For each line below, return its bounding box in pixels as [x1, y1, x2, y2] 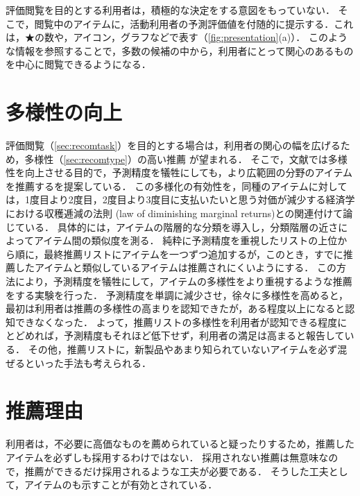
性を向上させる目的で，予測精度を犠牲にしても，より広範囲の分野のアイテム [6, 165, 353, 180]
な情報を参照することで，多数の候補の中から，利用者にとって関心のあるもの [6, 43, 354, 58]
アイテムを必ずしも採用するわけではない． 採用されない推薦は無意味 [6, 450, 319, 464]
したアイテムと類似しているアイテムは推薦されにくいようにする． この [15, 260, 337, 275]
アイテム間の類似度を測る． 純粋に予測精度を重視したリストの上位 [33, 233, 338, 248]
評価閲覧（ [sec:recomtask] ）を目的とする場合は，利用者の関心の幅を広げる [6, 138, 341, 153]
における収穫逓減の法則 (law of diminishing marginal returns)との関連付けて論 [6, 206, 353, 221]
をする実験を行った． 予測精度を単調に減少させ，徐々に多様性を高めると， [6, 287, 349, 302]
